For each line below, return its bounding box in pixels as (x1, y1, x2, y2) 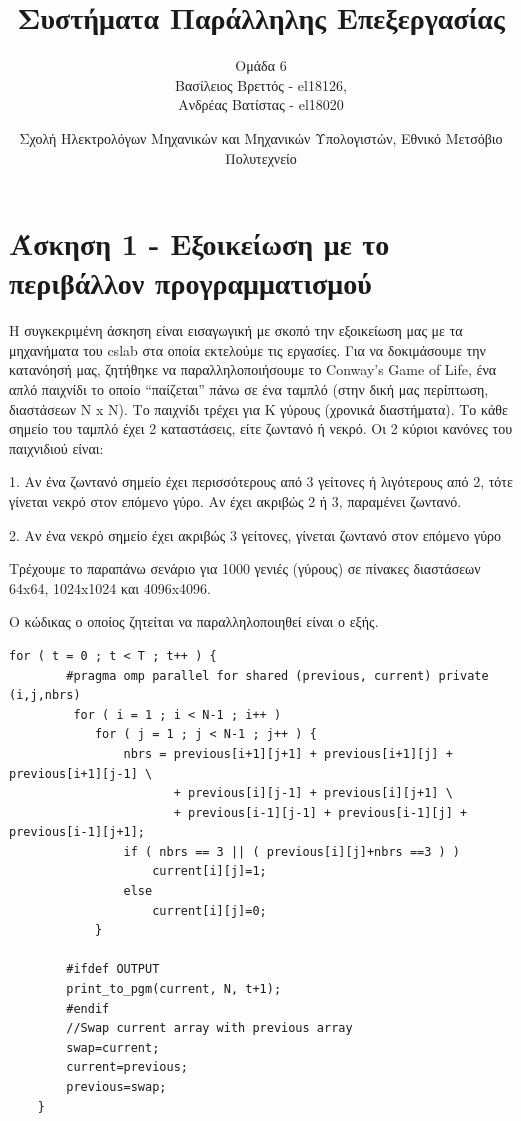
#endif (66, 1001, 110, 1016)
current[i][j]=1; (152, 864, 267, 879)
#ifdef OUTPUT (66, 962, 160, 977)
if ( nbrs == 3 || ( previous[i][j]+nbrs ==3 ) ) (123, 844, 461, 859)
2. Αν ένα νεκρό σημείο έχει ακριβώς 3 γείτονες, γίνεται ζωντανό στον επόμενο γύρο (9, 524, 502, 545)
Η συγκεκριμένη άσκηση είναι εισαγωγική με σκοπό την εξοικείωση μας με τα (9, 320, 463, 341)
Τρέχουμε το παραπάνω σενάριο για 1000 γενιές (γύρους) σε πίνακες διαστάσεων (9, 558, 481, 579)
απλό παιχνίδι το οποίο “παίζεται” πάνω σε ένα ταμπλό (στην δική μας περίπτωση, (9, 379, 489, 399)
